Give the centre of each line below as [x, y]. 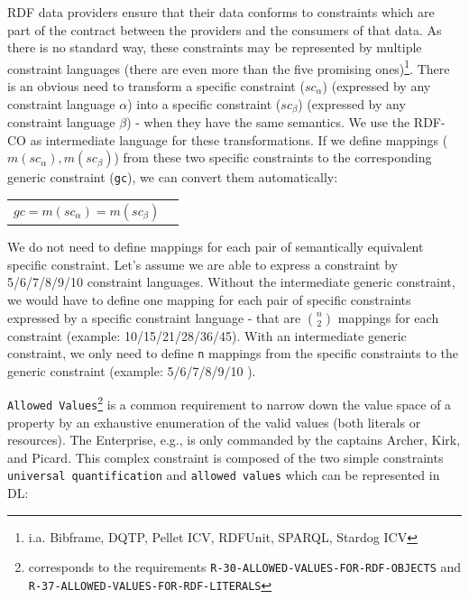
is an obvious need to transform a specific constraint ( [156, 86]
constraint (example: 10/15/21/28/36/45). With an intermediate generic [207, 335]
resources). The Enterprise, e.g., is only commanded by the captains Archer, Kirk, [234, 440]
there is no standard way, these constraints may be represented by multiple [215, 47]
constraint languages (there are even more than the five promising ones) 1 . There [229, 67]
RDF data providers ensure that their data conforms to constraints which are [221, 12]
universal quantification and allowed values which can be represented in [224, 475]
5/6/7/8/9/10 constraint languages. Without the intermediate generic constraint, [231, 282]
